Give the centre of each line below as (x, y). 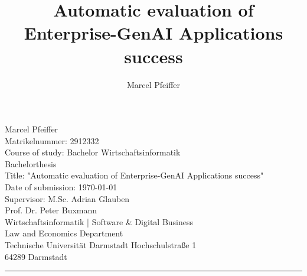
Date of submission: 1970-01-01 (61, 187)
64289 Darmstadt (36, 256)
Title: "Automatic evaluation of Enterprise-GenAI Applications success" (134, 175)
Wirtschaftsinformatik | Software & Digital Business (99, 221)
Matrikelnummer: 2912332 (52, 140)
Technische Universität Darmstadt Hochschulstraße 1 (101, 245)
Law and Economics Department (64, 233)
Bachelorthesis (31, 163)
